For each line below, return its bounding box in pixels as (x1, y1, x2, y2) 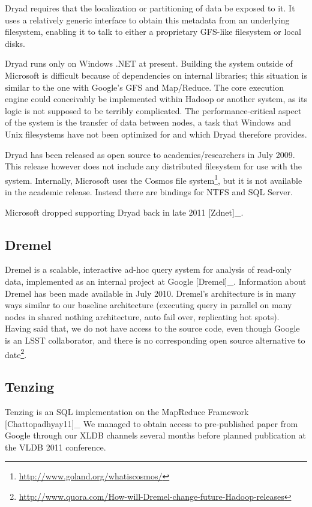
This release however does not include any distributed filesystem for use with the (5, 160, 302, 172)
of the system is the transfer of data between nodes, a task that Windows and (5, 116, 291, 129)
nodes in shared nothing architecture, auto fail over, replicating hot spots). (5, 310, 280, 323)
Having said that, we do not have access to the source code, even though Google (5, 322, 300, 335)
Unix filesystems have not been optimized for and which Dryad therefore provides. (5, 127, 307, 140)
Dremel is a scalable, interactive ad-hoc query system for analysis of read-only (5, 263, 292, 276)
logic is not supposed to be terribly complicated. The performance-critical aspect (5, 104, 302, 117)
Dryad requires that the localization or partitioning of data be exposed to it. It (5, 2, 295, 14)
